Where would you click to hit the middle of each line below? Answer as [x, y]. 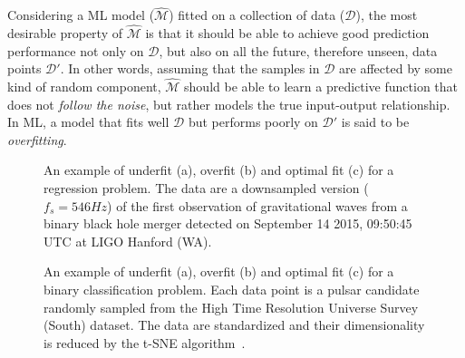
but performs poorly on [253, 122]
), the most [387, 15]
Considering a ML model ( [81, 15]
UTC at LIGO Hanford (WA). [128, 241]
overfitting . [37, 139]
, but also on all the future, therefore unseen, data [298, 50]
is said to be [375, 122]
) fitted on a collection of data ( [257, 15]
